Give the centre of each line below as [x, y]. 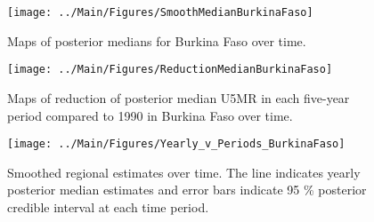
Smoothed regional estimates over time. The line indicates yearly [184, 172]
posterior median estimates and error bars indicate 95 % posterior [187, 190]
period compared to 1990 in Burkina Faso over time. [150, 115]
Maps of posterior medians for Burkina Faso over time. [157, 40]
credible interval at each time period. [108, 206]
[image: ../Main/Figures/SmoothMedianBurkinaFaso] [160, 12]
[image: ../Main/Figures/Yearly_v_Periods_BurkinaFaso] [176, 144]
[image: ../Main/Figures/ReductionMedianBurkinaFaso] [170, 70]
